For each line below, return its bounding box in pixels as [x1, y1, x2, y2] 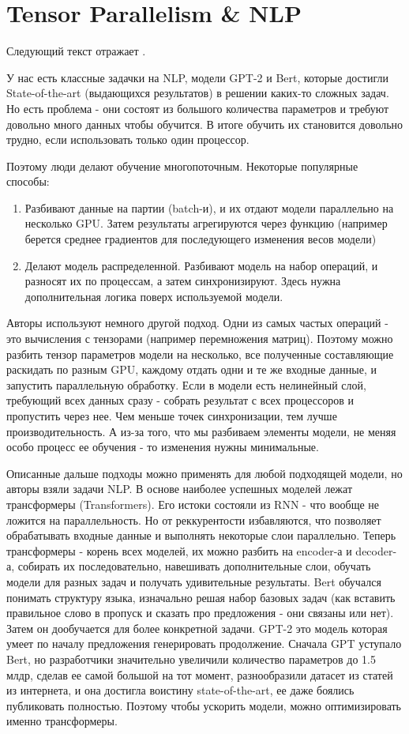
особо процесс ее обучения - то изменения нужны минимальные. [6, 439, 319, 455]
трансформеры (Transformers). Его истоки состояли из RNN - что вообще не [6, 495, 380, 512]
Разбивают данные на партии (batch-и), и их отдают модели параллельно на [24, 199, 394, 216]
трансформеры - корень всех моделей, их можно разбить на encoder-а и [6, 542, 352, 559]
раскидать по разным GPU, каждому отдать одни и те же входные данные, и [6, 361, 377, 378]
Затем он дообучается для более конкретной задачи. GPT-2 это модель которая [6, 619, 388, 636]
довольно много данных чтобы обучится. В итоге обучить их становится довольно [6, 115, 403, 132]
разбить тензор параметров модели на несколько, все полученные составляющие [6, 345, 394, 362]
